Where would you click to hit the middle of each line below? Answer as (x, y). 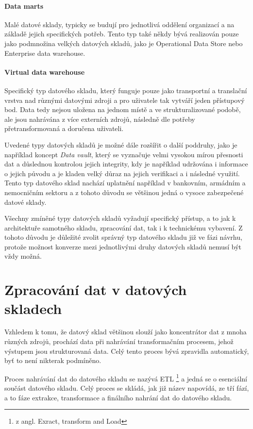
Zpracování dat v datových (96, 289)
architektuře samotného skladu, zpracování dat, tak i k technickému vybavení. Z (124, 227)
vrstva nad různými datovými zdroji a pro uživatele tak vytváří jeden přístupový (125, 100)
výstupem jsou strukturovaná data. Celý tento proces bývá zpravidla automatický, (127, 351)
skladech (33, 308)
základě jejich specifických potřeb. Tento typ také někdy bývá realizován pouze (122, 34)
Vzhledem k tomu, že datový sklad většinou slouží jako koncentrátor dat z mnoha (126, 332)
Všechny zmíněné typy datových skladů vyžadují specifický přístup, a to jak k (120, 218)
